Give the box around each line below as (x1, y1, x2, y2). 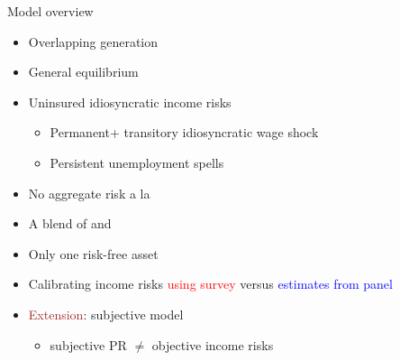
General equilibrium (28, 62, 139, 81)
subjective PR (50, 335, 127, 354)
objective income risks (151, 335, 274, 354)
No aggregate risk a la (28, 183, 150, 202)
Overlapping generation (28, 32, 159, 51)
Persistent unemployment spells (50, 153, 224, 171)
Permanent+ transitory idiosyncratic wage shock (50, 123, 319, 142)
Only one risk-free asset (28, 244, 159, 263)
